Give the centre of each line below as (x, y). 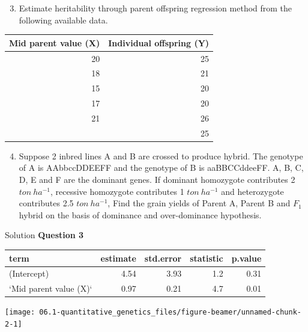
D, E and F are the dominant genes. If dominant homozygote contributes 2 (157, 180)
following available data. (63, 20)
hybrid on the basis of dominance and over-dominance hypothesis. (140, 214)
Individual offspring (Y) (159, 42)
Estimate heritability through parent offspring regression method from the (156, 8)
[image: (20, 312)
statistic (207, 258)
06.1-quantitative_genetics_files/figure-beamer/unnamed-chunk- (170, 312)
